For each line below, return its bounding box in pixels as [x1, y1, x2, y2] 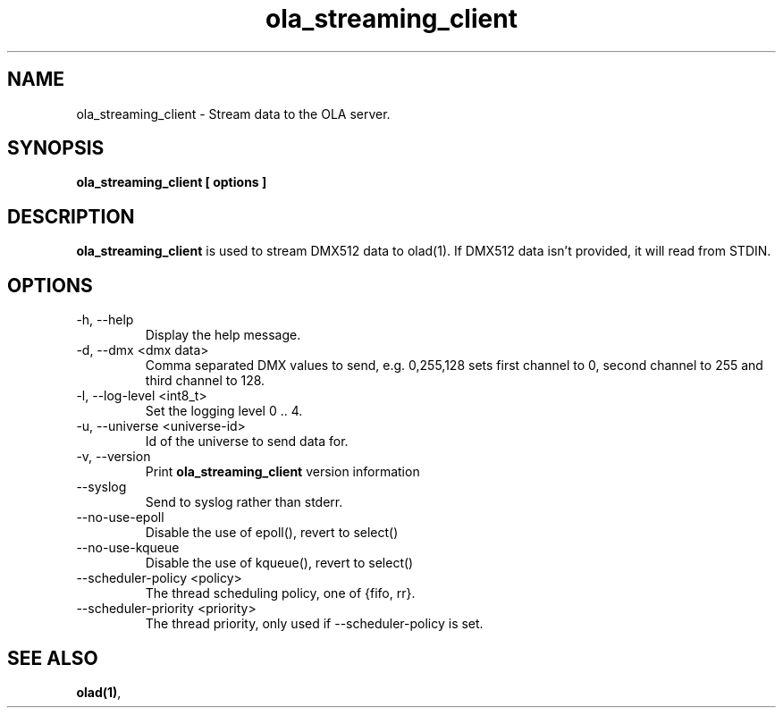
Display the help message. [145, 327, 301, 343]
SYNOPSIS [7, 137, 105, 160]
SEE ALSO [7, 646, 98, 669]
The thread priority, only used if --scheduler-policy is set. [145, 616, 484, 632]
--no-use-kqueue [76, 540, 180, 556]
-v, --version [76, 449, 151, 465]
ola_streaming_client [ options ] [76, 174, 267, 190]
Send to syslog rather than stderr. [145, 494, 343, 510]
